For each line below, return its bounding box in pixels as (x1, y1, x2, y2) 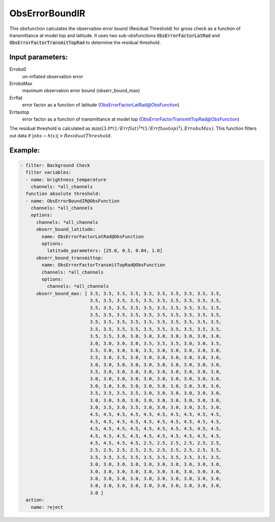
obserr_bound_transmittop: (36, 255, 104, 260)
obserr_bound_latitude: (36, 226, 96, 233)
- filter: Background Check (20, 162, 90, 168)
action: (25, 497, 45, 503)
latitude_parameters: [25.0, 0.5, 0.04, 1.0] (46, 248, 163, 254)
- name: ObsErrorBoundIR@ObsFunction (25, 198, 120, 204)
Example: (9, 146, 40, 155)
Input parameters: (9, 53, 68, 62)
